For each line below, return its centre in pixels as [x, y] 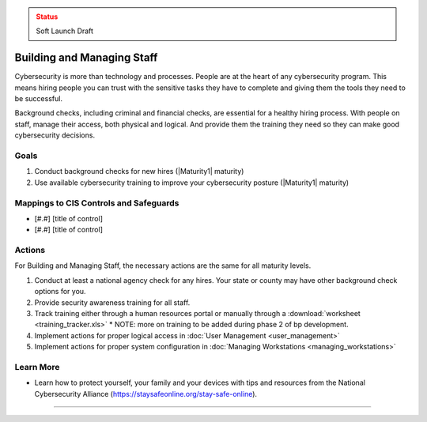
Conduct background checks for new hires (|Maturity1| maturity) [139, 171]
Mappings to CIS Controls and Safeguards [97, 203]
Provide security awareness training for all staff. [112, 302]
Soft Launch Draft [65, 31]
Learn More [37, 367]
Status [47, 17]
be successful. [39, 99]
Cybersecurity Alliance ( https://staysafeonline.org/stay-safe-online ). [145, 394]
